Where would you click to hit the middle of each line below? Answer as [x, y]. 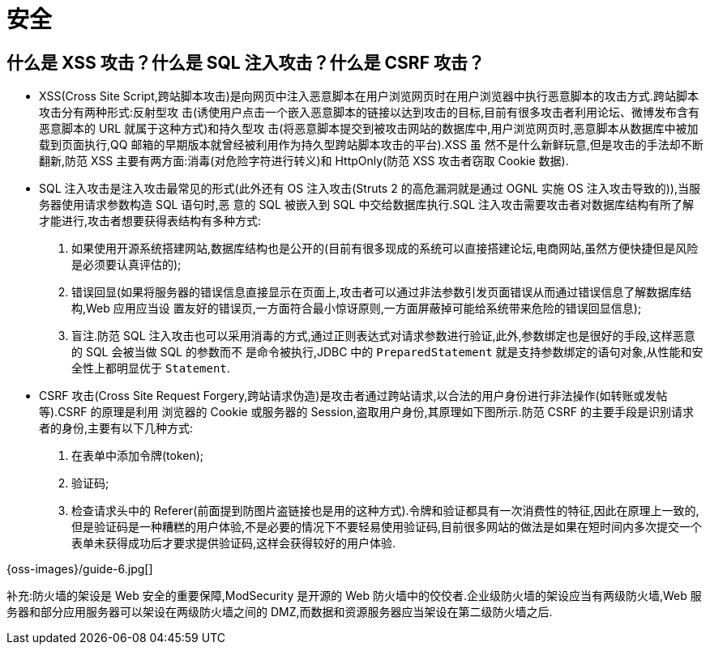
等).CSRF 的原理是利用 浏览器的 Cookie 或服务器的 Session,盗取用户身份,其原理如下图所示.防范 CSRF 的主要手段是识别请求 [366, 412]
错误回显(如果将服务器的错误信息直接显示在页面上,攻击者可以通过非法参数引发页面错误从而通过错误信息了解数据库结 [382, 292]
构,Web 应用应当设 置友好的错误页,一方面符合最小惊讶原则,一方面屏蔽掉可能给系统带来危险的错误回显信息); [357, 308]
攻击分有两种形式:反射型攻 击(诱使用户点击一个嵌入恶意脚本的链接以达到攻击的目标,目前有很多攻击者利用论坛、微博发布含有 [370, 113]
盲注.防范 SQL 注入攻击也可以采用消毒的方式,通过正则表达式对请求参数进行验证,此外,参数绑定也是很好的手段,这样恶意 [383, 336]
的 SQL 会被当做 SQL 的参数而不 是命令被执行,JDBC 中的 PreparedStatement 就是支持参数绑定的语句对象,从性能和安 [387, 352]
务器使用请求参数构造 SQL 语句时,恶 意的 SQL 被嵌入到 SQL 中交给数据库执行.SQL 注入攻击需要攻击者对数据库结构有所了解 [366, 205]
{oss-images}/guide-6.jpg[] [80, 569]
